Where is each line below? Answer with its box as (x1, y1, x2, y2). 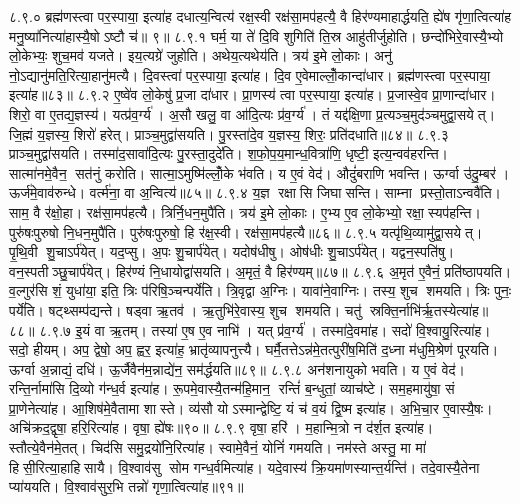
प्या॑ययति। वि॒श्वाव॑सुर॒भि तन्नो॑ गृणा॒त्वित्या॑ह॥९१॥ (9, 476, 244, 497)
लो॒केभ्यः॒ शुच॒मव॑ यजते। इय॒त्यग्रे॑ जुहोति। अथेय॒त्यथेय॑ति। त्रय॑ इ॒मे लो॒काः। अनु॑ (9, 45, 393, 66)
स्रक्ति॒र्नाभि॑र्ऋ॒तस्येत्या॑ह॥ (369, 299, 489, 320)
